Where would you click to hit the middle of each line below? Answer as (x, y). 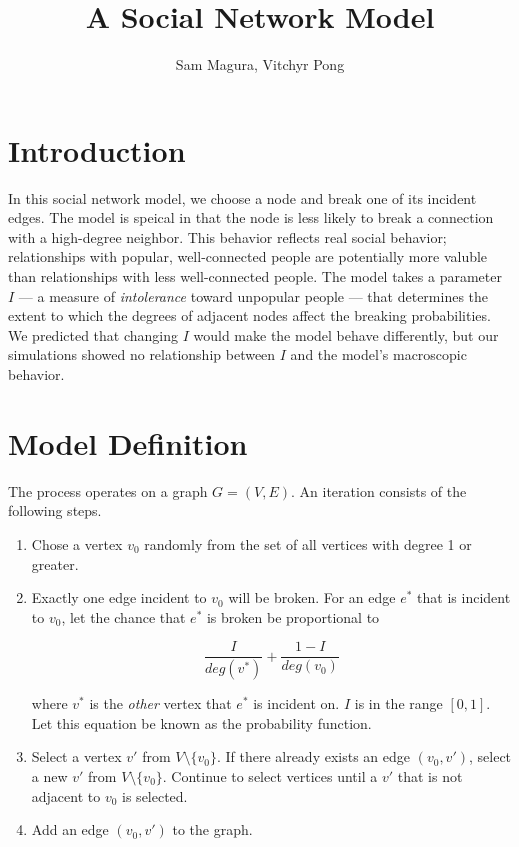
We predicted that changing (93, 334)
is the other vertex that (160, 703)
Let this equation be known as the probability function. (201, 722)
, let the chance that (123, 616)
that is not (430, 775)
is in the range (398, 703)
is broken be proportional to (293, 616)
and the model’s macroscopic (378, 354)
